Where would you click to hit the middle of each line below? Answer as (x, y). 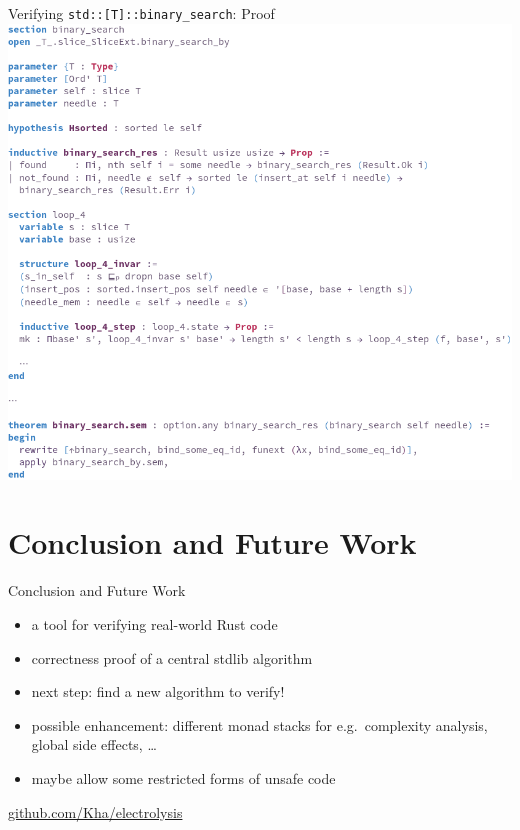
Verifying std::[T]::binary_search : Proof (141, 13)
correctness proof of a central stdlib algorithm (172, 657)
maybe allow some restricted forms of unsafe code (183, 777)
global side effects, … (94, 744)
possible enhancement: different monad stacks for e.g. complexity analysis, (259, 724)
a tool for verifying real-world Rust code (154, 623)
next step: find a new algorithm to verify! (158, 691)
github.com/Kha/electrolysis (95, 811)
